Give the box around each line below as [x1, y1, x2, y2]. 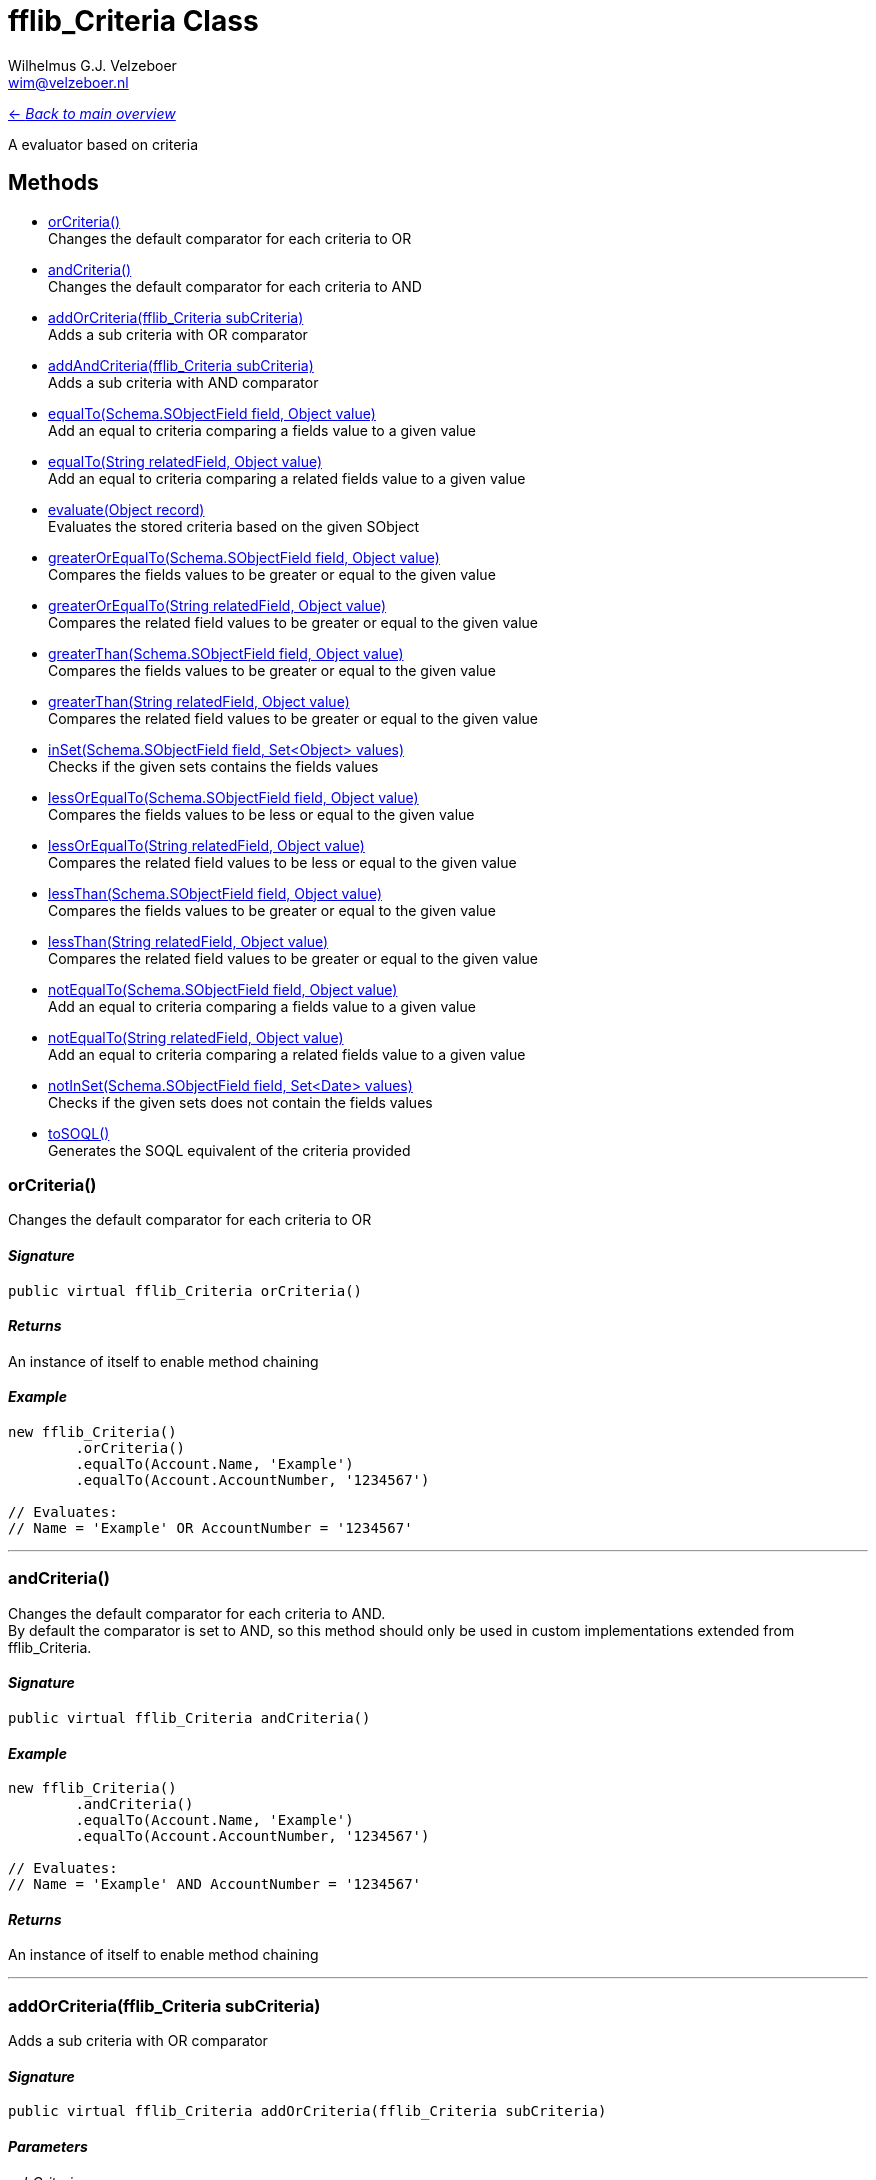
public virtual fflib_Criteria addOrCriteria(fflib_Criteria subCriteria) [8, 2103, 607, 2120]
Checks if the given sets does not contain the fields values [48, 1093, 433, 1111]
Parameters [8, 2137, 88, 2155]
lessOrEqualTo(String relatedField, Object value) [48, 836, 365, 854]
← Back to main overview [8, 104, 176, 122]
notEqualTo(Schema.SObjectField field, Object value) [48, 980, 398, 998]
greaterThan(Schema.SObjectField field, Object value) [48, 644, 404, 662]
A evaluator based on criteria [8, 135, 199, 153]
